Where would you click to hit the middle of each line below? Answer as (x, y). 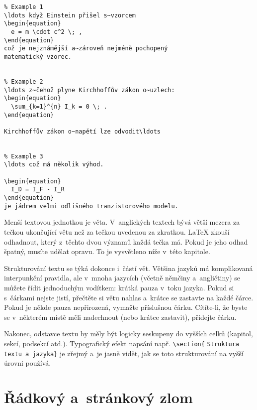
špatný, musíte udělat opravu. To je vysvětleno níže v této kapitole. (107, 251)
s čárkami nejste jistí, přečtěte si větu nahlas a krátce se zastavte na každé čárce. (129, 297)
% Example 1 (24, 7)
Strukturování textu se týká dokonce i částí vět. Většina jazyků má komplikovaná (128, 268)
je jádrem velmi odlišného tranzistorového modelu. (91, 206)
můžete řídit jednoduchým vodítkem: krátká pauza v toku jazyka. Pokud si (119, 287)
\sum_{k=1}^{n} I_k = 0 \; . (59, 106)
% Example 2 (24, 81)
